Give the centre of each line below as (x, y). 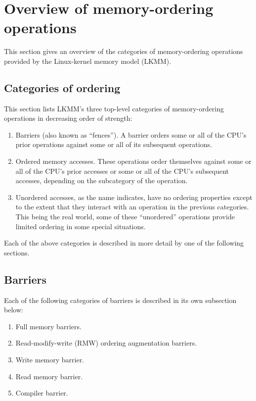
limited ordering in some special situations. (81, 226)
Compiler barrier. (42, 393)
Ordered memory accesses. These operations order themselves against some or (133, 161)
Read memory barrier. (49, 376)
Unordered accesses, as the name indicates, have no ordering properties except (134, 197)
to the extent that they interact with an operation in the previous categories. (132, 207)
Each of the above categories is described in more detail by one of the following (124, 243)
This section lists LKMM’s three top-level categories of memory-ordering (114, 108)
